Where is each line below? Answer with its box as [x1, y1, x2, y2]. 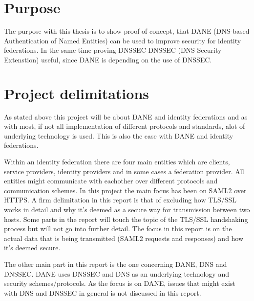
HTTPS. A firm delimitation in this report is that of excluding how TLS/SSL [4, 195, 237, 205]
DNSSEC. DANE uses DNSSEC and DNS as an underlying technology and [4, 268, 229, 279]
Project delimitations [4, 83, 149, 103]
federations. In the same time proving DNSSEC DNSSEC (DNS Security [4, 45, 222, 55]
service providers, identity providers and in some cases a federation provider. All [4, 166, 244, 176]
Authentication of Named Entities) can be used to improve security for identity [4, 35, 241, 45]
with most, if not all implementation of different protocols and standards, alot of [4, 121, 245, 131]
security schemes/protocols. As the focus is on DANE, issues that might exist [4, 278, 235, 288]
